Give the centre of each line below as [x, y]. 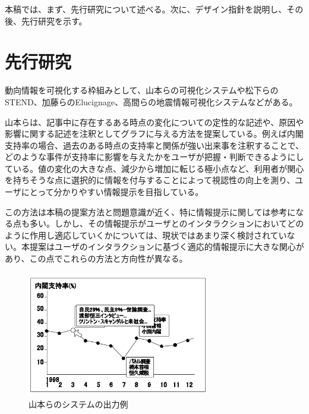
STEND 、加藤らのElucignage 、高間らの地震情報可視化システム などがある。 [151, 101]
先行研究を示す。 [54, 21]
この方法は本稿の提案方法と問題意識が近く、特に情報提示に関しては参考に [150, 211]
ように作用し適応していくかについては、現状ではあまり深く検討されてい [146, 235]
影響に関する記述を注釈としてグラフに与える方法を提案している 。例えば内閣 [154, 134]
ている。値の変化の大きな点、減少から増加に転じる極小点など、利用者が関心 [154, 168]
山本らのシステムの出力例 [78, 404]
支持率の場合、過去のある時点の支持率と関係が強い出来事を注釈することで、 [154, 145]
